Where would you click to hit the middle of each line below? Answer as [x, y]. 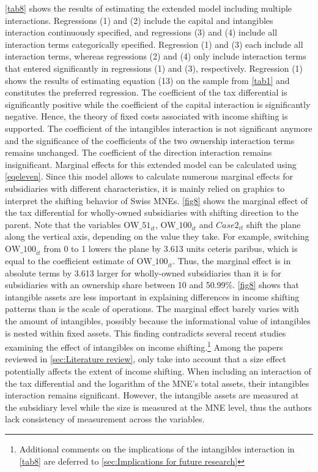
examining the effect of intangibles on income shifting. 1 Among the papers [144, 346]
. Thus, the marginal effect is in [232, 260]
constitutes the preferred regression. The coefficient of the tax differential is [146, 92]
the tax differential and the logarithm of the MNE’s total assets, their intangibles [157, 383]
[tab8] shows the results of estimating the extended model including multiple [149, 8]
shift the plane [273, 224]
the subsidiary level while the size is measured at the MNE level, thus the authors [158, 407]
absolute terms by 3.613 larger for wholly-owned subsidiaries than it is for [143, 272]
